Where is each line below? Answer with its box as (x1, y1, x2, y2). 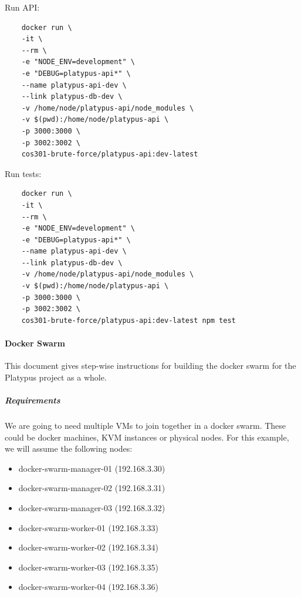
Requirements (5, 394, 60, 406)
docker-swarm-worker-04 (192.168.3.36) (18, 581, 159, 593)
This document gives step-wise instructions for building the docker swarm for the (5, 359, 296, 372)
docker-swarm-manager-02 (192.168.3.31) (18, 482, 165, 494)
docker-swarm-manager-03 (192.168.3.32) (18, 501, 165, 513)
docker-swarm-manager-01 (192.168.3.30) (18, 462, 165, 474)
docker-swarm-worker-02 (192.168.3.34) (18, 541, 159, 553)
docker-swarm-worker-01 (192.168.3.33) (18, 521, 159, 533)
